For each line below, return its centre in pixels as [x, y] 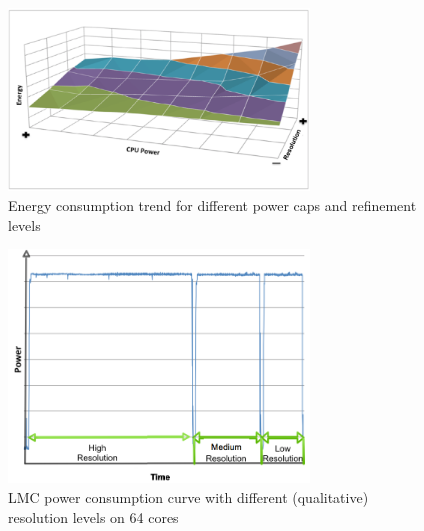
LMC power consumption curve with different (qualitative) [188, 497]
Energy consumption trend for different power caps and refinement [212, 205]
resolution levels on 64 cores [93, 516]
